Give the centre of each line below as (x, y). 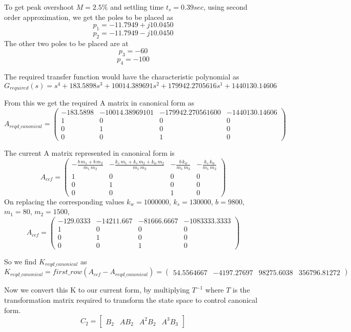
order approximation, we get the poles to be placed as (89, 17)
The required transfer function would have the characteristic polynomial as (122, 76)
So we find (20, 261)
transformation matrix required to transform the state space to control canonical (131, 300)
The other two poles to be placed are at (66, 43)
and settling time (137, 7)
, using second (225, 7)
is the (241, 290)
